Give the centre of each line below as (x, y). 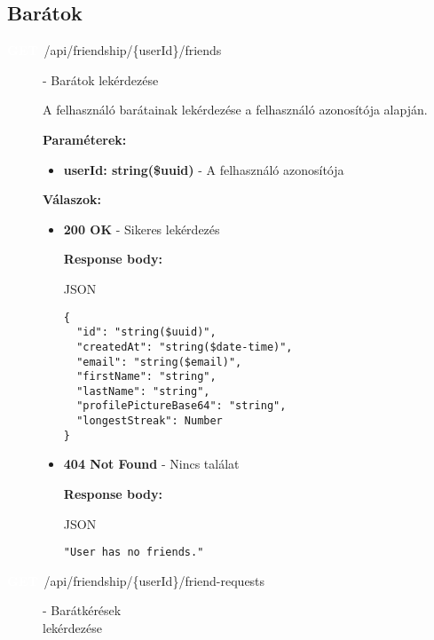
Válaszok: (72, 199)
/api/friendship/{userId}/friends (133, 50)
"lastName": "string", (143, 391)
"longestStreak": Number (150, 421)
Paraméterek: (85, 139)
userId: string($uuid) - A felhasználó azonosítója (204, 169)
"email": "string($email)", (159, 362)
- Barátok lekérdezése (101, 79)
